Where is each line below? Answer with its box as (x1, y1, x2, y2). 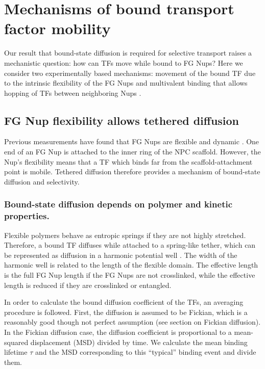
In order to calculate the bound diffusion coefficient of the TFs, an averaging (4, 297, 244, 307)
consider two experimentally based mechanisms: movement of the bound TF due (4, 67, 256, 78)
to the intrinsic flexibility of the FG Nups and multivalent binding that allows (4, 77, 248, 88)
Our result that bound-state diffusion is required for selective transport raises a (4, 47, 252, 58)
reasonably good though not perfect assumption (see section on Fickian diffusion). (4, 317, 261, 327)
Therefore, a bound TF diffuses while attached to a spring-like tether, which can (4, 240, 256, 250)
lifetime (4, 347, 28, 357)
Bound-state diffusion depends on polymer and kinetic (4, 198, 233, 210)
